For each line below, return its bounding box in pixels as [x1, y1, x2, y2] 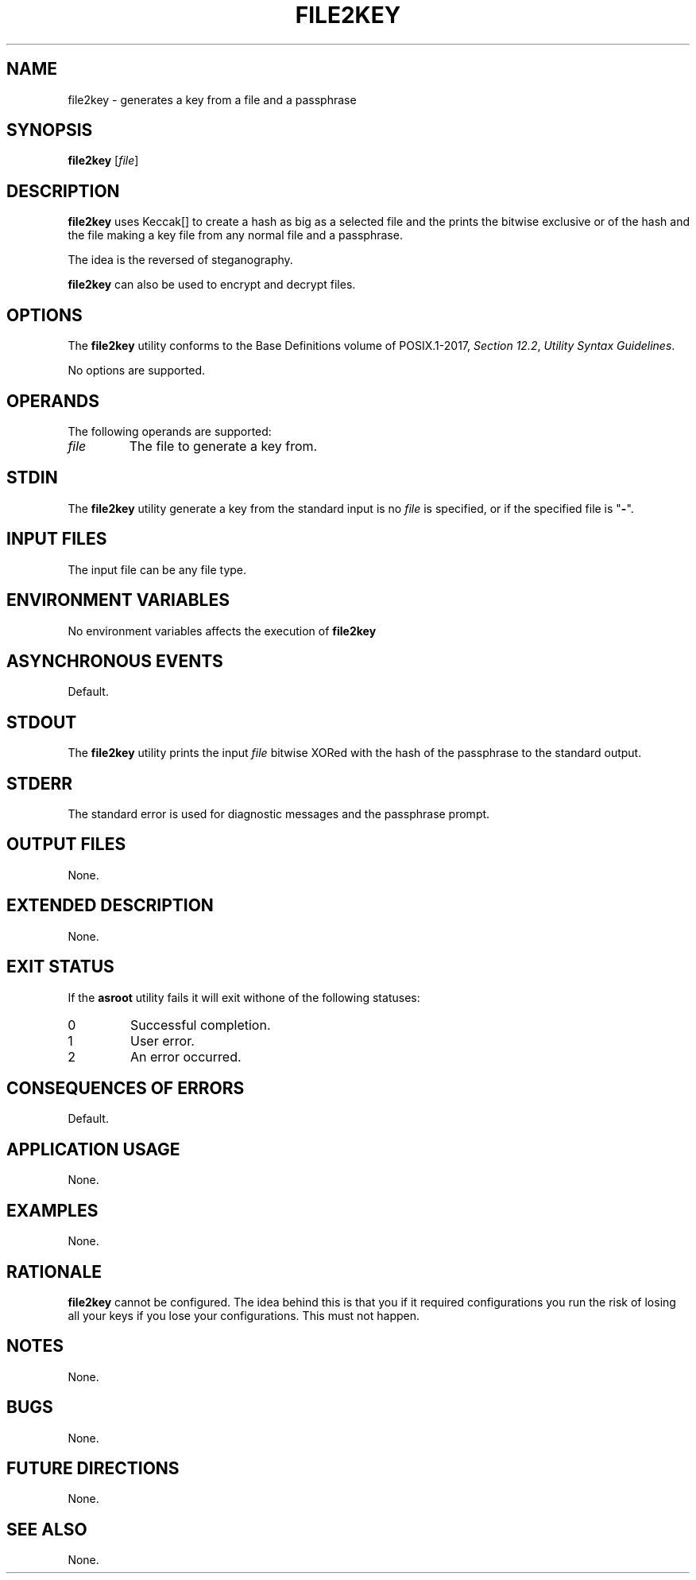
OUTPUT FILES [6, 834, 126, 855]
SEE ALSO [6, 1519, 87, 1539]
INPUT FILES [6, 529, 107, 549]
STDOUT [6, 712, 77, 732]
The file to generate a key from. [129, 437, 318, 454]
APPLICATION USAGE [6, 1139, 180, 1159]
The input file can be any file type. [68, 562, 247, 576]
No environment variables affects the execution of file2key [68, 623, 377, 638]
